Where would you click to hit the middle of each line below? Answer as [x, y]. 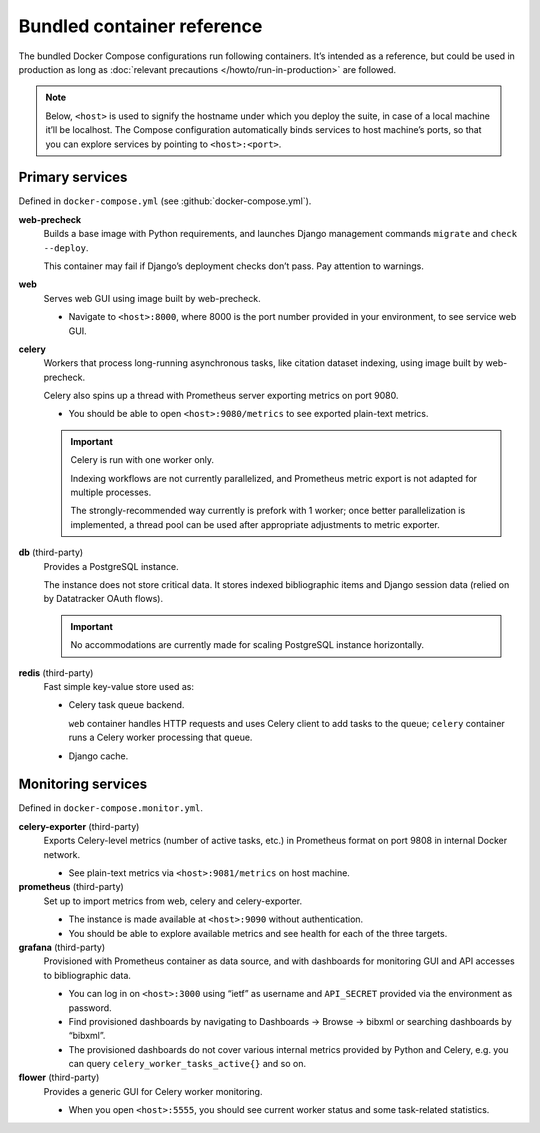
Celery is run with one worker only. [142, 460]
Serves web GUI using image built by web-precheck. [152, 298]
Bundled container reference [140, 26]
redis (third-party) [56, 672]
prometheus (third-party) [71, 887]
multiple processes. [111, 492]
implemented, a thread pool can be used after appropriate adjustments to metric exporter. [255, 524]
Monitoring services [83, 784]
